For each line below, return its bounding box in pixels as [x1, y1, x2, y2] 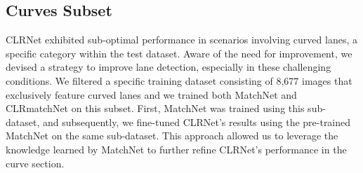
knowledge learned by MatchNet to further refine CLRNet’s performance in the [6, 141, 347, 156]
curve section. [6, 155, 65, 170]
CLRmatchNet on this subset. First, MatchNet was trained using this [6, 101, 305, 116]
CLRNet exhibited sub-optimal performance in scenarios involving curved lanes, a [6, 32, 357, 47]
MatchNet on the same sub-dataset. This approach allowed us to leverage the [6, 128, 338, 143]
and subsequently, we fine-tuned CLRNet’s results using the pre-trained [42, 114, 351, 129]
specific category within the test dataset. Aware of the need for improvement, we [6, 46, 352, 60]
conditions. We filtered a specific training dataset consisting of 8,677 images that [6, 73, 352, 88]
